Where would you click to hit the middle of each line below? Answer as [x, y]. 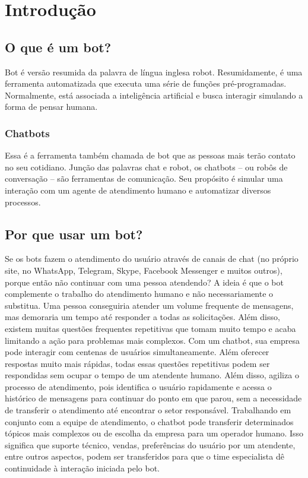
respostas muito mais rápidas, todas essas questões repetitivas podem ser [137, 363]
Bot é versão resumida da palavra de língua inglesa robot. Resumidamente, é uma [154, 72]
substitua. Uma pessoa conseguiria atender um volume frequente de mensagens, [149, 305]
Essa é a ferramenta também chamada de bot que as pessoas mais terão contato [150, 155]
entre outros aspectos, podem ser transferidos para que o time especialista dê [145, 456]
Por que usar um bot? [74, 234]
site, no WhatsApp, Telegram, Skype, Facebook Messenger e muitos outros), [144, 270]
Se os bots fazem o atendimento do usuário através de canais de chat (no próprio [152, 259]
